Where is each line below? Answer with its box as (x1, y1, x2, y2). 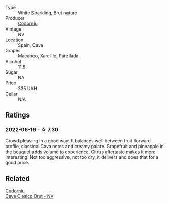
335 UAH (18, 85, 37, 91)
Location (5, 37, 24, 43)
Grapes (5, 48, 21, 53)
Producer (5, 15, 25, 21)
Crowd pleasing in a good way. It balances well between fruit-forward (5, 137, 151, 144)
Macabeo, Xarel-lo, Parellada (18, 53, 79, 59)
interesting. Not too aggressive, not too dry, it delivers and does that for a (5, 154, 159, 160)
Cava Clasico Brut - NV (5, 193, 54, 199)
